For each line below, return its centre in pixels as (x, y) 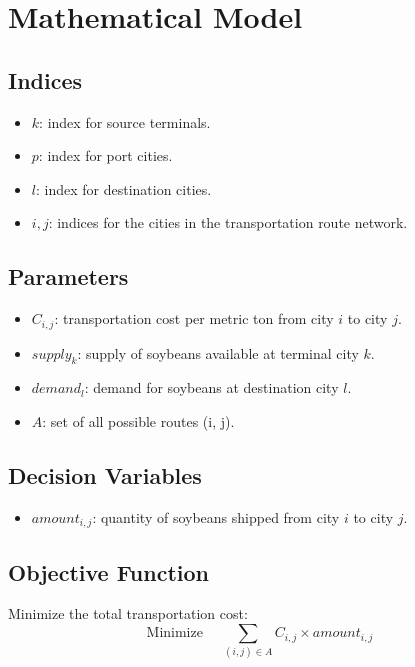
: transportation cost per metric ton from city (194, 318)
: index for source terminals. (125, 121)
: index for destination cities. (123, 188)
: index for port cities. (105, 155)
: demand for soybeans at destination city (211, 387)
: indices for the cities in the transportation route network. (228, 222)
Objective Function (109, 571)
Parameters (68, 276)
